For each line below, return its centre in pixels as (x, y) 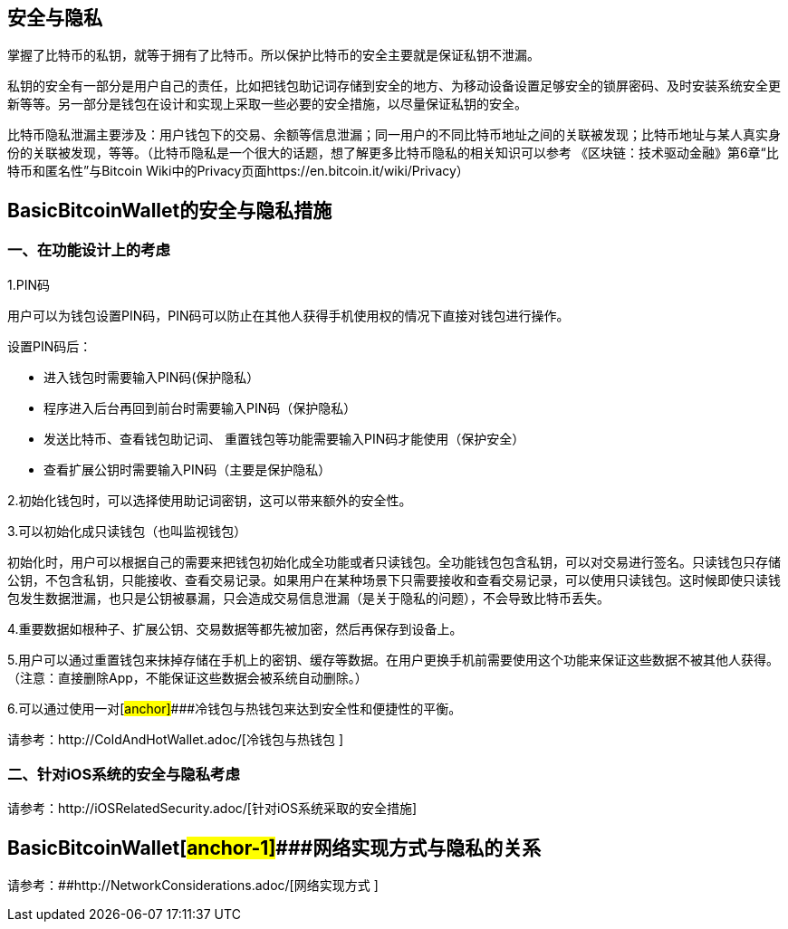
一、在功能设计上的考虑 (89, 250)
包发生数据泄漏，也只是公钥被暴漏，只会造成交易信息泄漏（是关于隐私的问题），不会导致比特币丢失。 (308, 598)
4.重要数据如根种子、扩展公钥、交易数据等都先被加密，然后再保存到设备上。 (235, 628)
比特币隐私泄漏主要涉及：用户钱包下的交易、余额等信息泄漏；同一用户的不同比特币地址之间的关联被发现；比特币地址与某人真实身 (394, 135)
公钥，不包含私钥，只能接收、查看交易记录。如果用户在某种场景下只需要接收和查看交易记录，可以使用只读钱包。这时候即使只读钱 (394, 579)
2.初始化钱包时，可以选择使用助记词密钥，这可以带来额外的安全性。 (210, 500)
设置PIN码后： (50, 346)
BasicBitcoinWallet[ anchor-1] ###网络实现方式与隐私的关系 (274, 848)
